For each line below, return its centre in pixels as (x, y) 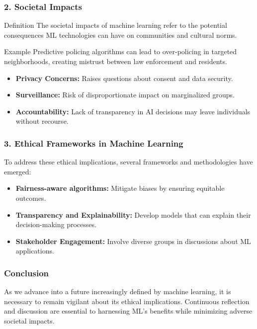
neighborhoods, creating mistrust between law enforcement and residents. (116, 61)
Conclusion (26, 273)
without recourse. (42, 121)
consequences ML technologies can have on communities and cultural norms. (121, 35)
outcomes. (31, 198)
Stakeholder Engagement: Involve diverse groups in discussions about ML (133, 241)
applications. (35, 251)
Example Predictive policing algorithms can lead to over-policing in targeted (121, 51)
